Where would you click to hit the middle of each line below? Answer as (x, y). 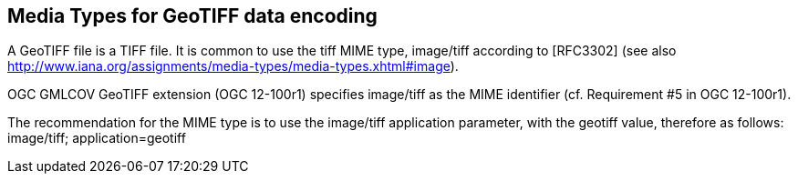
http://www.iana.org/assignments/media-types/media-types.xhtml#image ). (233, 66)
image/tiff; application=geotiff (97, 138)
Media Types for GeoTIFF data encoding (192, 16)
